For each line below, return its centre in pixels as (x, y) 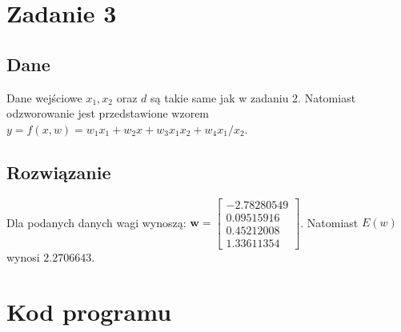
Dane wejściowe (44, 97)
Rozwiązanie (59, 172)
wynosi (23, 256)
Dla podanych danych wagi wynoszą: (96, 222)
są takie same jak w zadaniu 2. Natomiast (253, 97)
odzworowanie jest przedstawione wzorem (108, 113)
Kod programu (89, 312)
